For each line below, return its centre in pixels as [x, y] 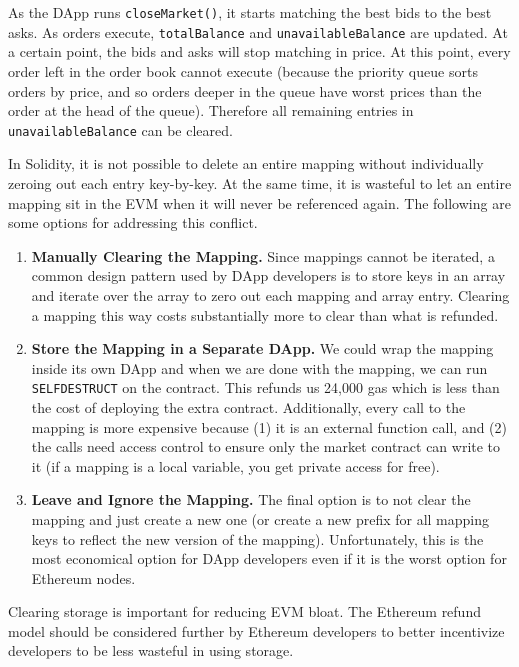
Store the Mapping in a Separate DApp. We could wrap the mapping [262, 348]
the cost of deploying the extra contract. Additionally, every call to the [248, 406]
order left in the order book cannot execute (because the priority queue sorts [243, 70]
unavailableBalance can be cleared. [120, 129]
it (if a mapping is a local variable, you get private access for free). [235, 465]
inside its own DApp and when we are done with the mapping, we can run [259, 367]
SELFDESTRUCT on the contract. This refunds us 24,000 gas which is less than [265, 387]
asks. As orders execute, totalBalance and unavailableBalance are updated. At [258, 31]
